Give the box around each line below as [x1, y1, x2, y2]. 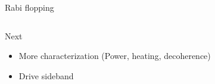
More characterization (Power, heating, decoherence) [18, 49, 211, 62]
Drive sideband [18, 69, 74, 82]
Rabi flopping [5, 1, 54, 13]
